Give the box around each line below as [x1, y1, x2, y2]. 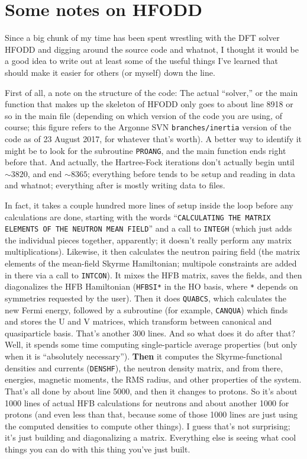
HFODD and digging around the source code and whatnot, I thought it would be [5, 43, 299, 55]
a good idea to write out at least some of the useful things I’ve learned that [5, 54, 278, 67]
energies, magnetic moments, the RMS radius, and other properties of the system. [5, 373, 302, 386]
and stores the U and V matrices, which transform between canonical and [5, 315, 272, 328]
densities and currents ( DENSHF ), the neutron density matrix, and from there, [5, 361, 283, 374]
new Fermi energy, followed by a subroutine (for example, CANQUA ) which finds [5, 303, 288, 316]
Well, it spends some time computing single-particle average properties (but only [5, 338, 298, 351]
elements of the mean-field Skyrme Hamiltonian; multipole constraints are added [5, 257, 297, 269]
